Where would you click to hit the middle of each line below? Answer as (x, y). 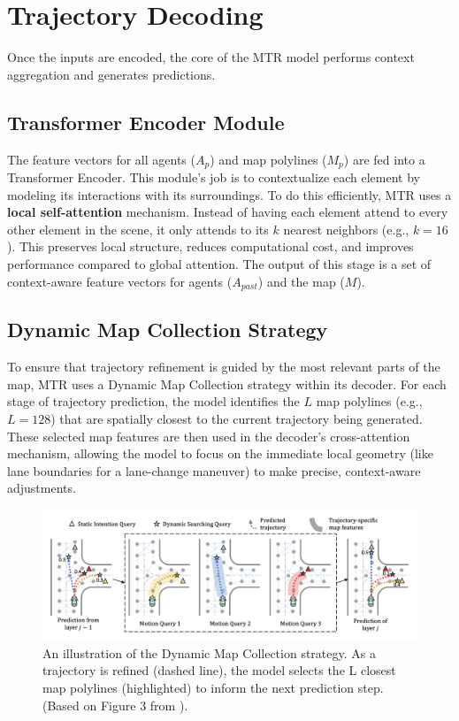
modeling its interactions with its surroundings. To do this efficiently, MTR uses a (229, 194)
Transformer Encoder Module (146, 122)
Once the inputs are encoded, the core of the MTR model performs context (211, 57)
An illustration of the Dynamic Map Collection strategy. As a (209, 652)
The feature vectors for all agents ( (101, 159)
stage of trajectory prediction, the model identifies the (153, 401)
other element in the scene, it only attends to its (138, 229)
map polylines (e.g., (369, 401)
